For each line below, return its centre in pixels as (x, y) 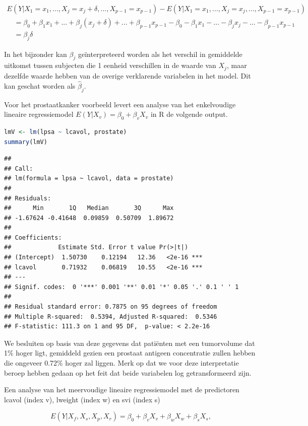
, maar (237, 65)
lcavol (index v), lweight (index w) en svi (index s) (82, 399)
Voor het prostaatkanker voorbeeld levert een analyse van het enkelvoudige (120, 104)
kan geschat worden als (40, 85)
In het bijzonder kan (36, 54)
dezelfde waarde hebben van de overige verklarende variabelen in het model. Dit (128, 75)
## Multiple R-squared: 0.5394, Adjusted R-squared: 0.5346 (111, 316)
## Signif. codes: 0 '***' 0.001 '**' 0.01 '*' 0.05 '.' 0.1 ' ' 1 (121, 287)
